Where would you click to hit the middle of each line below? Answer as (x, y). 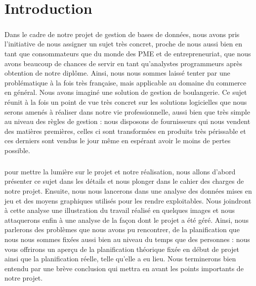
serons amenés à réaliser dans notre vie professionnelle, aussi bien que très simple (127, 111)
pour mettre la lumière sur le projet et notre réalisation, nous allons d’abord (120, 171)
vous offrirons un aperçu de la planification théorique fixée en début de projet (122, 249)
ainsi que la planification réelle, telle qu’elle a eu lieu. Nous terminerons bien (120, 259)
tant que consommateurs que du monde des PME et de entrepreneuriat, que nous (128, 53)
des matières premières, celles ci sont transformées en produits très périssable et (125, 131)
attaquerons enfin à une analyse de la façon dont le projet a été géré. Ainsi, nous (127, 220)
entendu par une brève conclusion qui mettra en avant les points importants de (124, 268)
